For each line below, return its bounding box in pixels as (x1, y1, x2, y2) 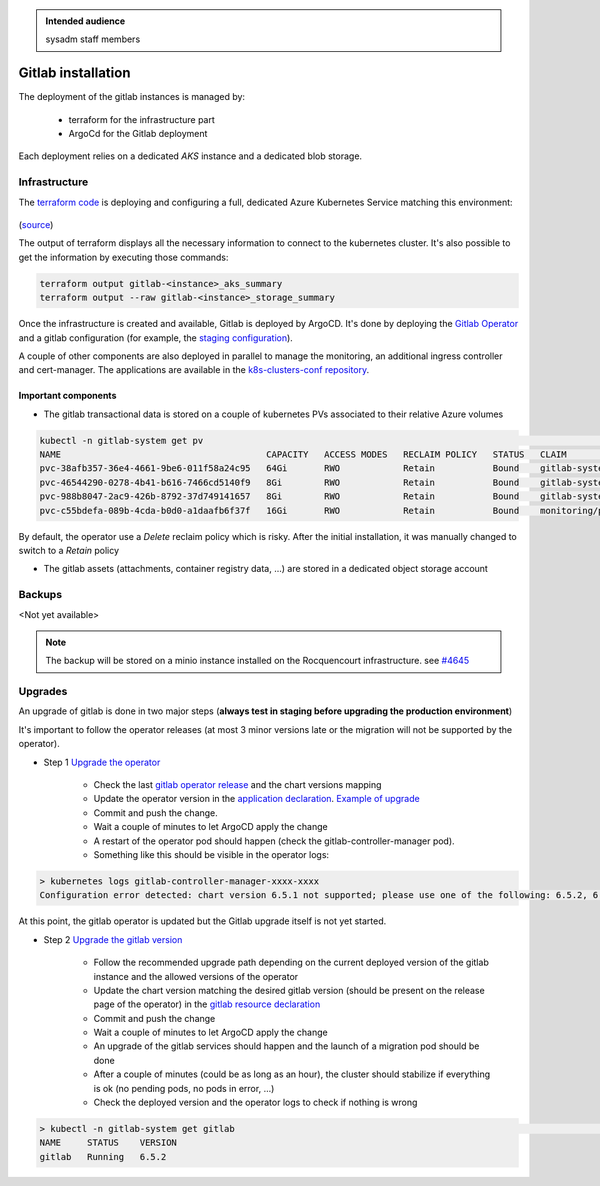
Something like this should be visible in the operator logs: (93, 848, 330, 860)
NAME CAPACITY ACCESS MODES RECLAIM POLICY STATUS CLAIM (39, 449, 567, 460)
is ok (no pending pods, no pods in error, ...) (93, 1082, 275, 1094)
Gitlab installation (18, 65, 131, 82)
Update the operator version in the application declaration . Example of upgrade (93, 793, 420, 805)
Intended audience (45, 15, 126, 27)
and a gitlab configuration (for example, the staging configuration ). (18, 331, 294, 344)
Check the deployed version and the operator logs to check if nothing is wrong (93, 1096, 418, 1109)
